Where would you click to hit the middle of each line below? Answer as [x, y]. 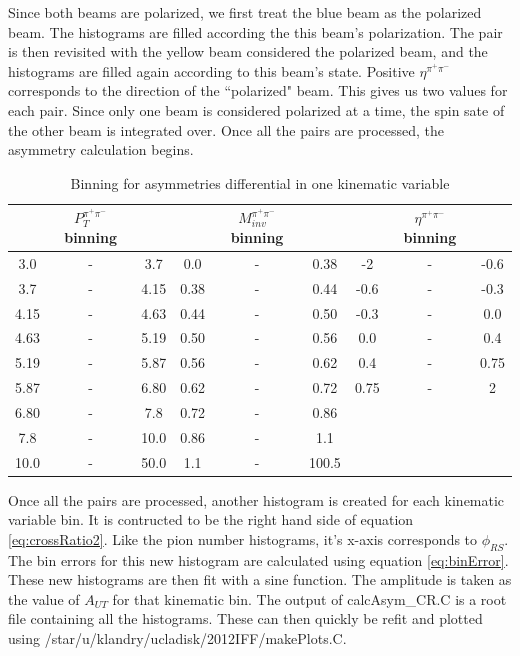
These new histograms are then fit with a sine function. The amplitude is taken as [260, 579]
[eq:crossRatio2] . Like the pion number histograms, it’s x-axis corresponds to [243, 538]
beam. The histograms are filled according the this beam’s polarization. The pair [255, 31]
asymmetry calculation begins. [101, 149]
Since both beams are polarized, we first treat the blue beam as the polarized [245, 12]
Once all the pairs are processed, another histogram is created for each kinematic [256, 499]
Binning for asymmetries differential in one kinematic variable [260, 182]
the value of [44, 598]
